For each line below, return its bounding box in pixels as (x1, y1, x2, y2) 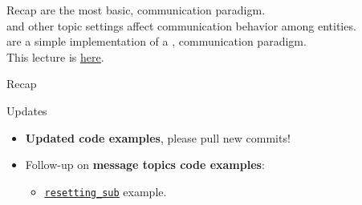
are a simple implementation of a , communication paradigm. (6, 33, 307, 50)
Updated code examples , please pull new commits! (25, 129, 291, 146)
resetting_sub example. (44, 183, 167, 199)
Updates (6, 102, 47, 119)
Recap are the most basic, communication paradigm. (6, 2, 266, 18)
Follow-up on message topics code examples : (25, 156, 265, 173)
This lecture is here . (6, 48, 104, 65)
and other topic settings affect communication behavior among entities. (6, 17, 356, 34)
